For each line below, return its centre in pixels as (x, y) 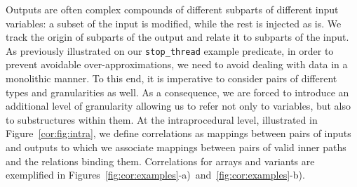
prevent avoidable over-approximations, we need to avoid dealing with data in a (177, 64)
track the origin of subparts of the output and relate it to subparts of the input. (177, 37)
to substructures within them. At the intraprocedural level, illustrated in (162, 119)
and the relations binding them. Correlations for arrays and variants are (160, 161)
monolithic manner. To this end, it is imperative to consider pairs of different (171, 78)
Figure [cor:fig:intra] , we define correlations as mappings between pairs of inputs (178, 133)
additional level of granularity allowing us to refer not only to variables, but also (178, 106)
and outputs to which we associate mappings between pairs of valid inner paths (176, 147)
